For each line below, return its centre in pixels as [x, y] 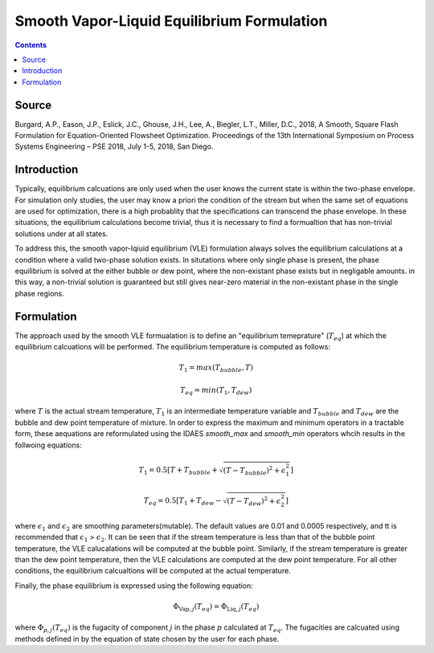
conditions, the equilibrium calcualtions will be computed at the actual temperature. [153, 571]
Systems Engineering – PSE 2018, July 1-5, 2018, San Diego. [114, 147]
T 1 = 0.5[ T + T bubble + [178, 471]
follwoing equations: [48, 445]
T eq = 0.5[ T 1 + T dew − [182, 501]
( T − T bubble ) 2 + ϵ [254, 471]
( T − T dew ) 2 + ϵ [254, 501]
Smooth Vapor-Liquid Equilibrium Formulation [171, 21]
